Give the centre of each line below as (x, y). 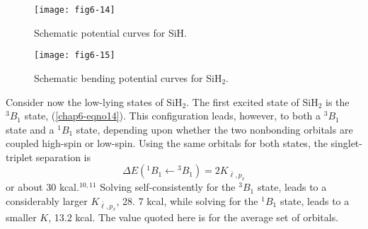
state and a (30, 129)
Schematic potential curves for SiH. (110, 32)
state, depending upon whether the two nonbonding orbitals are (214, 129)
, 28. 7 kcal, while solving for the (187, 200)
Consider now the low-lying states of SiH (94, 101)
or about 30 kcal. (42, 187)
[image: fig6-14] (75, 10)
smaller (21, 217)
